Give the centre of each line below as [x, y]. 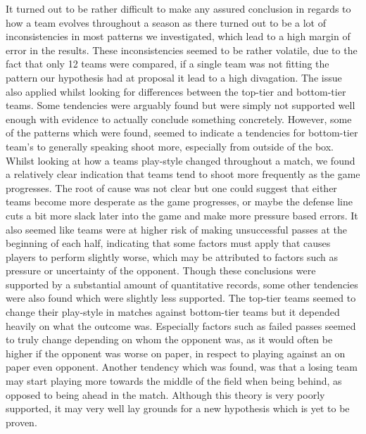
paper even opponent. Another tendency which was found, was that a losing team [182, 367]
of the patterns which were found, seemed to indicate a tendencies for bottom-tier [182, 133]
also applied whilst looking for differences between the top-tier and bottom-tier [176, 91]
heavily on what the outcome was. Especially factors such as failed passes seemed [181, 325]
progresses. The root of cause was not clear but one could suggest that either [171, 187]
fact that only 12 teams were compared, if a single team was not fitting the [168, 64]
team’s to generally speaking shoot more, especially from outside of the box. [170, 146]
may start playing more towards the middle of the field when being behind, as [174, 381]
